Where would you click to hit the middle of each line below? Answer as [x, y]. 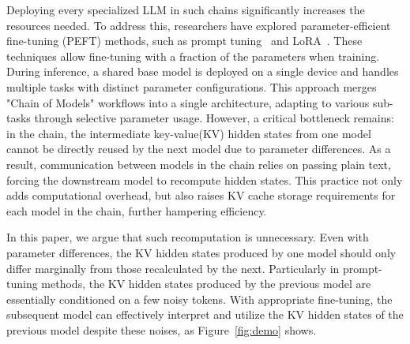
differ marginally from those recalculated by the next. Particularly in [173, 268]
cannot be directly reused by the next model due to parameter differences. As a [199, 149]
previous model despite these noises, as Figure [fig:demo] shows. [162, 329]
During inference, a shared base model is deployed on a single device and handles [203, 71]
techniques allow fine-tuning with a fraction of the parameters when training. [193, 56]
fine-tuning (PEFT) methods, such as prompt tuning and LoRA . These [184, 41]
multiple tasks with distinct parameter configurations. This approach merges [192, 86]
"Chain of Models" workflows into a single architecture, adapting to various [188, 102]
